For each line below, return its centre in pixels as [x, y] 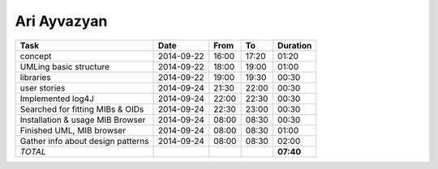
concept [36, 56]
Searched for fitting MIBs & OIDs [82, 109]
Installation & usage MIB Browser [83, 120]
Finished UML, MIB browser [73, 130]
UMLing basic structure [64, 66]
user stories [43, 87]
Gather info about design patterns [84, 141]
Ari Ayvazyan [61, 21]
